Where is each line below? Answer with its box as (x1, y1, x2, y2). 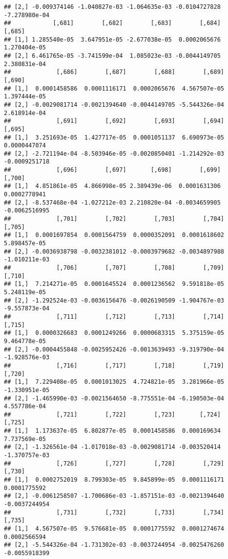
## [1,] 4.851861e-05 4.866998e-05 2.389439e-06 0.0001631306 (4, 183, 221, 190)
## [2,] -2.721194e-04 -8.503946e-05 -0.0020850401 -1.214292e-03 (4, 150, 225, 157)
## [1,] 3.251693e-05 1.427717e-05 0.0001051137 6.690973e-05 (4, 134, 225, 141)
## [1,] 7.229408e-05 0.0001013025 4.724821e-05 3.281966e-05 (4, 378, 225, 386)
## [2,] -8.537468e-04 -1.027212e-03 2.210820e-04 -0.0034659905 (4, 199, 221, 206)
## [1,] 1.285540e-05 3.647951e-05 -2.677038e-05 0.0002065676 (4, 36, 221, 43)
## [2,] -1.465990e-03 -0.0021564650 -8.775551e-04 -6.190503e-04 (4, 395, 225, 402)
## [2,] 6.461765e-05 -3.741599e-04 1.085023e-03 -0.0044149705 (4, 52, 221, 59)
